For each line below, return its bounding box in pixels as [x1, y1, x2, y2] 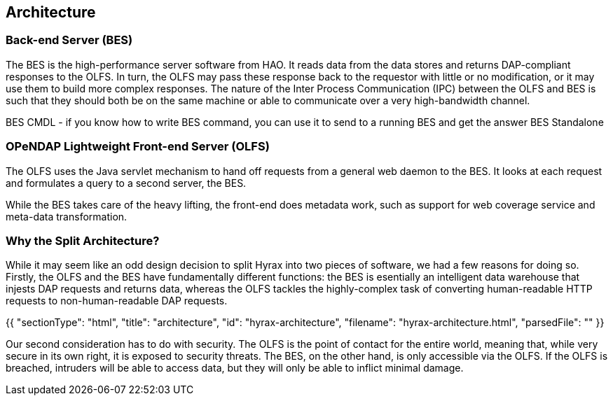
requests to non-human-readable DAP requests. [6, 295, 228, 307]
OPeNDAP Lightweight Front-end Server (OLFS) [6, 139, 270, 154]
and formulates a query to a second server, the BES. [6, 176, 247, 189]
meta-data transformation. [6, 210, 128, 223]
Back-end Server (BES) [6, 33, 133, 48]
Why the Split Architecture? [6, 233, 160, 248]
